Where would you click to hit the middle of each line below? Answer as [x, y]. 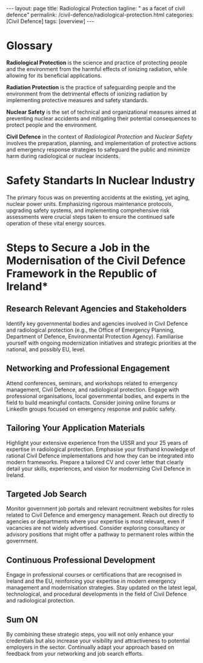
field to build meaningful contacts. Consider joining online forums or [91, 402]
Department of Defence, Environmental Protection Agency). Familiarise [95, 336]
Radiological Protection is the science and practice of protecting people [97, 63]
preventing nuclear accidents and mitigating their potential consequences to [101, 118]
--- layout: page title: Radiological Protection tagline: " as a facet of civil [96, 8]
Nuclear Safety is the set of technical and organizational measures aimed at [101, 112]
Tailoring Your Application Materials [76, 428]
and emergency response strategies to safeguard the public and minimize [98, 149]
